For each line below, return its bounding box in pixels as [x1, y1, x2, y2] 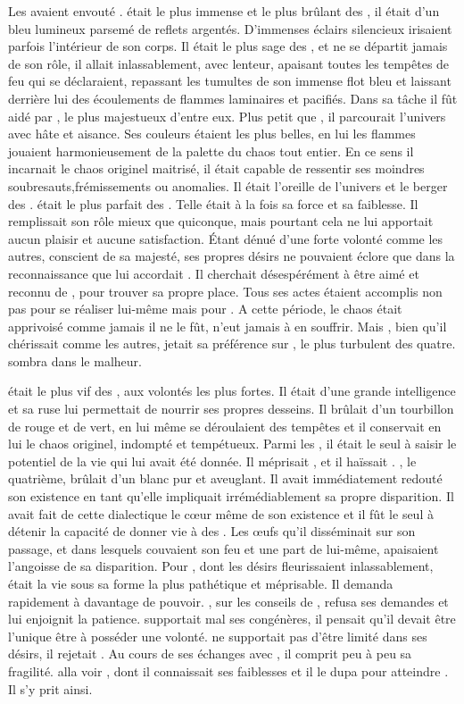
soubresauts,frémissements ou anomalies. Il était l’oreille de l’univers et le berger [8, 176, 448, 195]
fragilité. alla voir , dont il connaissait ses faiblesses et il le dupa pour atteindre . [8, 661, 449, 680]
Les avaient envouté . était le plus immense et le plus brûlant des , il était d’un [8, 2, 440, 20]
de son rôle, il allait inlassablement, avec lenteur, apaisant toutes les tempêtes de [8, 54, 450, 72]
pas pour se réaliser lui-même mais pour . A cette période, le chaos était [8, 299, 402, 318]
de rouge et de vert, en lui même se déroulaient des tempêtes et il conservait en [8, 416, 442, 435]
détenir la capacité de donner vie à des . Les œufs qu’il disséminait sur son [8, 522, 416, 541]
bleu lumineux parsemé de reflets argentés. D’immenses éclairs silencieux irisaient [8, 19, 452, 38]
